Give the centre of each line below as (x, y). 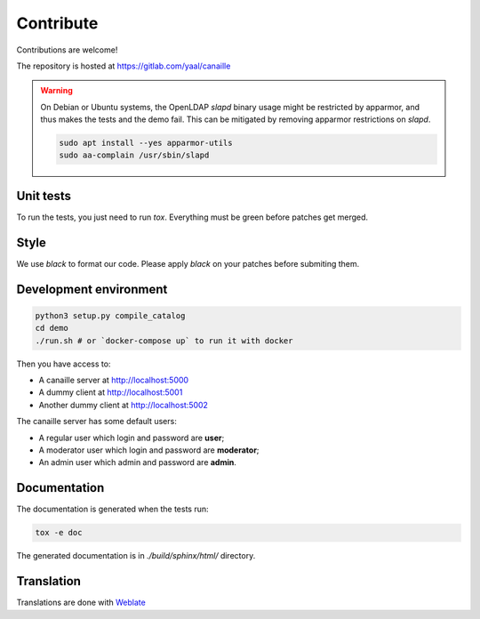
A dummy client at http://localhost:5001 (111, 392)
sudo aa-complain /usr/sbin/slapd (134, 155)
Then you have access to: (64, 364)
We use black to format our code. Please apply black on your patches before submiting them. (188, 263)
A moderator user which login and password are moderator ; (149, 450)
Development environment (92, 289)
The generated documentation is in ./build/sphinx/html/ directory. (136, 556)
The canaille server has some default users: (96, 422)
